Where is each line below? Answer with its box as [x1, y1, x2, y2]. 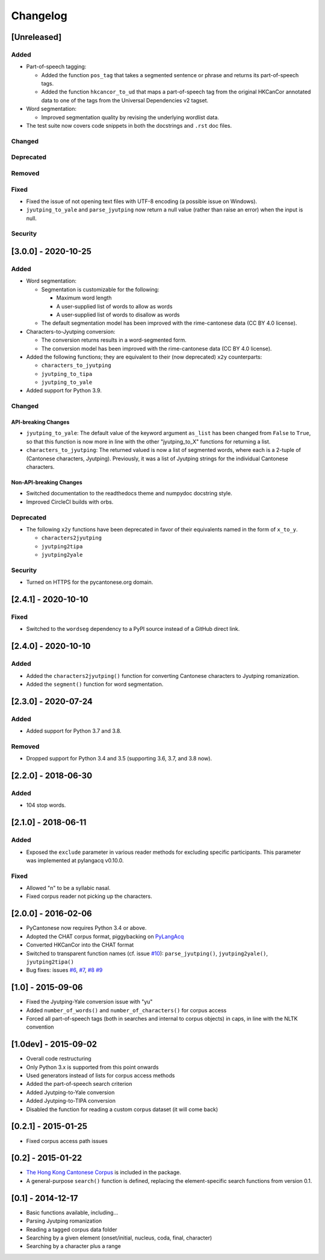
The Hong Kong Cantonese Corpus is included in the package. [26, 1169, 182, 1176]
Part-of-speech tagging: [26, 63, 87, 71]
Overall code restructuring [26, 1055, 91, 1062]
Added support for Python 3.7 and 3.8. [26, 727, 122, 735]
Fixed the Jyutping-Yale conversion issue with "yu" [26, 998, 153, 1006]
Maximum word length [56, 294, 112, 301]
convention [26, 1023, 54, 1030]
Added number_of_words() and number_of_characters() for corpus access [26, 1006, 227, 1014]
